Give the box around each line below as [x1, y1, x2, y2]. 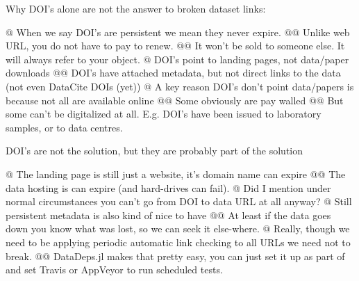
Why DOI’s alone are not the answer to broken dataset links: [6, 1, 266, 15]
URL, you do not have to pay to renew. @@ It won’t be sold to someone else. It [6, 38, 345, 53]
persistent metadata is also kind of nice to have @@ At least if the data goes [6, 207, 331, 222]
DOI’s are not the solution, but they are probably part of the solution [6, 143, 303, 158]
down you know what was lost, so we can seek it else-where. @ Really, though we [6, 221, 350, 236]
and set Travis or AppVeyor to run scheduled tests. [6, 262, 223, 277]
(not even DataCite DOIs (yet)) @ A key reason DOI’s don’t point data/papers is [6, 79, 354, 93]
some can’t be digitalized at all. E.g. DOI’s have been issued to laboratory [6, 106, 322, 121]
